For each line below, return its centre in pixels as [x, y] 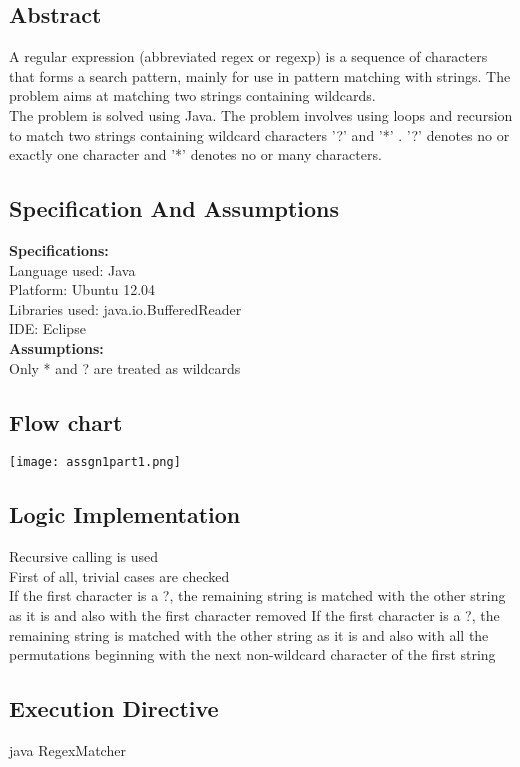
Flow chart [66, 421]
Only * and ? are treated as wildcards [125, 367]
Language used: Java [72, 269]
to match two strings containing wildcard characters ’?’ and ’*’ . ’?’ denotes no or [259, 134]
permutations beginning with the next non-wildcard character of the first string [252, 654]
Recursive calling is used [84, 556]
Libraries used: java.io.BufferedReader [125, 308]
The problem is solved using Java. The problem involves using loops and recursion [261, 114]
